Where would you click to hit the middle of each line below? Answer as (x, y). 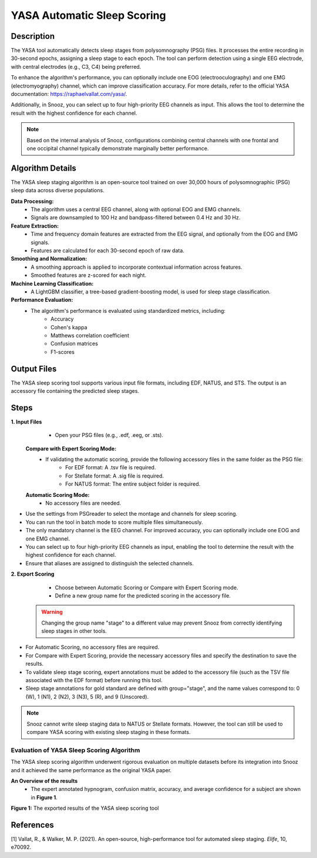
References (32, 825)
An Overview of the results (44, 781)
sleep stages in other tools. (74, 631)
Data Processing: (32, 201)
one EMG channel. (48, 539)
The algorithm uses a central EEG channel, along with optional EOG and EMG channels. (136, 209)
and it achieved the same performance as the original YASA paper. (91, 770)
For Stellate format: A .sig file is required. (115, 476)
